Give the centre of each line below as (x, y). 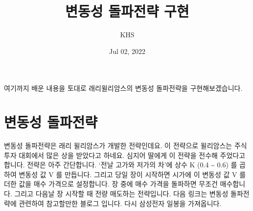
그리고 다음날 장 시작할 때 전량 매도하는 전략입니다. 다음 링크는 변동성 (121, 193)
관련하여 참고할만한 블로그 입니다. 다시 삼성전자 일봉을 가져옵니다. (120, 203)
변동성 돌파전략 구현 (127, 11)
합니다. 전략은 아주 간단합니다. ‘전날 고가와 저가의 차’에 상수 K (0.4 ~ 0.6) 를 (121, 165)
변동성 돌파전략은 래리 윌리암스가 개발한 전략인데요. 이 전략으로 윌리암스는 (118, 145)
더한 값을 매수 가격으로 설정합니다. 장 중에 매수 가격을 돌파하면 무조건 (111, 184)
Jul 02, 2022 (127, 51)
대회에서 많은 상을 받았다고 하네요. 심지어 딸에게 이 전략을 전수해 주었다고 (132, 155)
